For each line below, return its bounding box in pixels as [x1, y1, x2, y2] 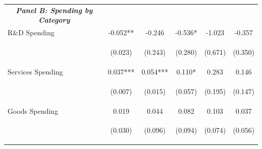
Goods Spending [8, 105, 58, 116]
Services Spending [8, 66, 63, 77]
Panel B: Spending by [16, 5, 93, 15]
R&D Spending [8, 27, 54, 38]
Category [38, 15, 70, 25]
